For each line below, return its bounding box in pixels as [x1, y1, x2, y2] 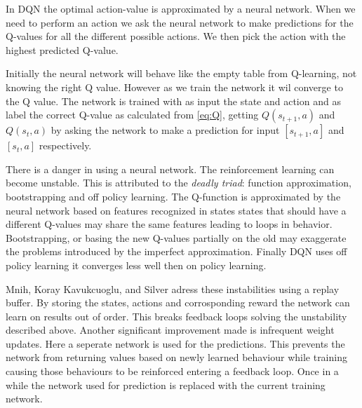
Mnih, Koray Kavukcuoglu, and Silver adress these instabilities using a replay [6, 281, 340, 296]
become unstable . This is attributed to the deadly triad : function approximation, [6, 175, 351, 190]
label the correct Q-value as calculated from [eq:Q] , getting [6, 107, 259, 122]
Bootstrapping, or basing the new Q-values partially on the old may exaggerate [6, 230, 347, 245]
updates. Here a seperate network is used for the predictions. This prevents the [6, 336, 345, 351]
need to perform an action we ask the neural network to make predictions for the [6, 15, 354, 29]
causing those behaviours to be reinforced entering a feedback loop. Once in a [6, 364, 339, 379]
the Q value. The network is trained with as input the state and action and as [6, 93, 341, 108]
